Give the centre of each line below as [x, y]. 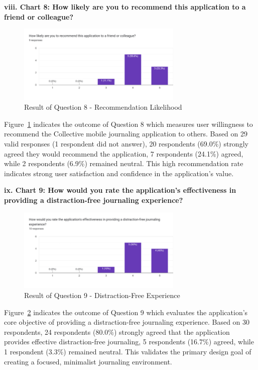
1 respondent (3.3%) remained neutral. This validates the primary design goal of [128, 352]
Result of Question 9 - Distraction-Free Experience [102, 295]
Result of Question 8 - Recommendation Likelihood [103, 107]
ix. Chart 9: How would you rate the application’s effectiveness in [120, 190]
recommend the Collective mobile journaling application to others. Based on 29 [126, 134]
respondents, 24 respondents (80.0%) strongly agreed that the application [117, 331]
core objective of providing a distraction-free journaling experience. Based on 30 [127, 322]
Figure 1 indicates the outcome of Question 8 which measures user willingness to [128, 124]
